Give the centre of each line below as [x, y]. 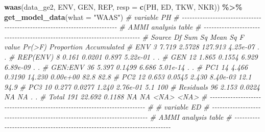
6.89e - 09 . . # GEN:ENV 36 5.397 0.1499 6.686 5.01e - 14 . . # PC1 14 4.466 [126, 67]
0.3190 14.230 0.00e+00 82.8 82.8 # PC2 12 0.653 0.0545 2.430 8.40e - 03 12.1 [128, 77]
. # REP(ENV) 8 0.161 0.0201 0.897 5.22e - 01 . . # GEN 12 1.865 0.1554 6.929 [131, 56]
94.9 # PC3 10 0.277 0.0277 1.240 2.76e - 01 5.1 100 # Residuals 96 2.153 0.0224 [132, 86]
